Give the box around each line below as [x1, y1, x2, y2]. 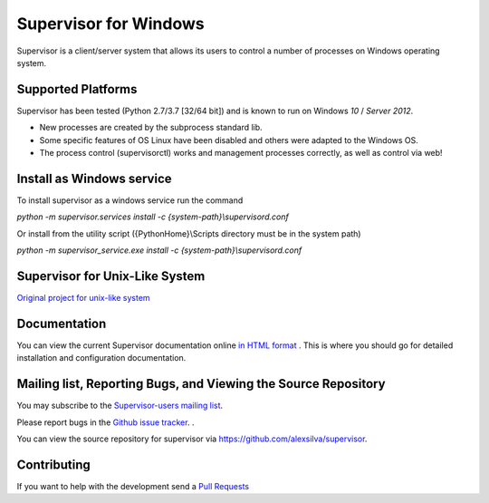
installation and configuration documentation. [16, 353, 187, 363]
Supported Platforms [16, 82, 138, 97]
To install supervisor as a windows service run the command [16, 195, 244, 206]
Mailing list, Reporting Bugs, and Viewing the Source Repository [16, 376, 386, 392]
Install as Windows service [16, 170, 172, 186]
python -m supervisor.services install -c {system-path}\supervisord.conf [16, 211, 289, 222]
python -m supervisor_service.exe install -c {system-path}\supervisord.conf [16, 245, 302, 256]
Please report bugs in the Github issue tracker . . [16, 417, 195, 428]
